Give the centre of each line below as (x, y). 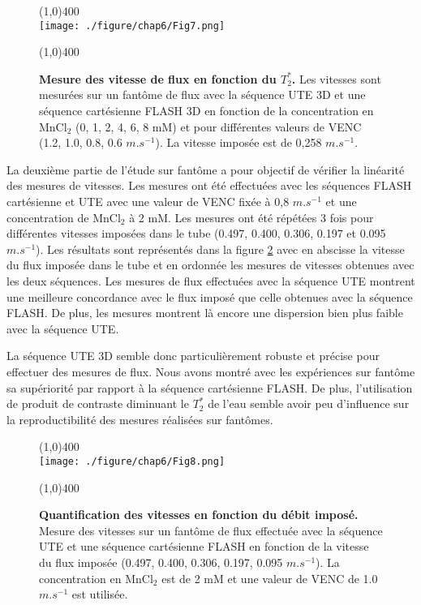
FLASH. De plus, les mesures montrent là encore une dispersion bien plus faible (205, 313)
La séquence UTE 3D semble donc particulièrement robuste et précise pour (193, 356)
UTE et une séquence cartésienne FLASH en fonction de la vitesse (204, 546)
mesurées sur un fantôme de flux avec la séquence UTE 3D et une (202, 94)
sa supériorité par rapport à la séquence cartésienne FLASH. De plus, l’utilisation (210, 387)
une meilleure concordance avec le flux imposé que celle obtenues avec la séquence (210, 296)
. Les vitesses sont (336, 78)
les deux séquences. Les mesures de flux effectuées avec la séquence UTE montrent (211, 280)
